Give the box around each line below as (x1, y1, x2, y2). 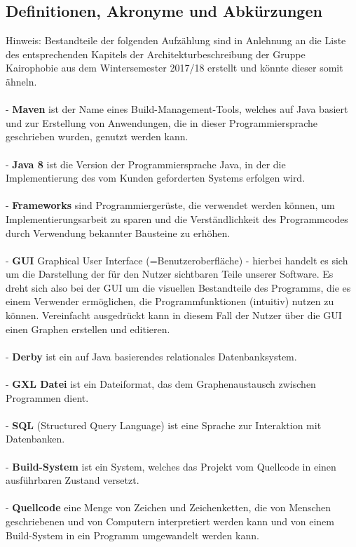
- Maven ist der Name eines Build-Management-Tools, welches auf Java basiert (6, 102, 348, 116)
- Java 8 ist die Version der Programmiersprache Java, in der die (6, 156, 286, 171)
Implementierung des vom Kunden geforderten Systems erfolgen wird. (6, 170, 306, 185)
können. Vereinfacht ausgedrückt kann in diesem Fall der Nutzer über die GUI (6, 308, 342, 323)
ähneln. (6, 74, 37, 88)
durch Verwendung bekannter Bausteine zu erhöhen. (6, 225, 231, 240)
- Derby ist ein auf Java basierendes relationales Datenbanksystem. (6, 349, 297, 363)
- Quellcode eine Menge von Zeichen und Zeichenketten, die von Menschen (6, 500, 331, 515)
